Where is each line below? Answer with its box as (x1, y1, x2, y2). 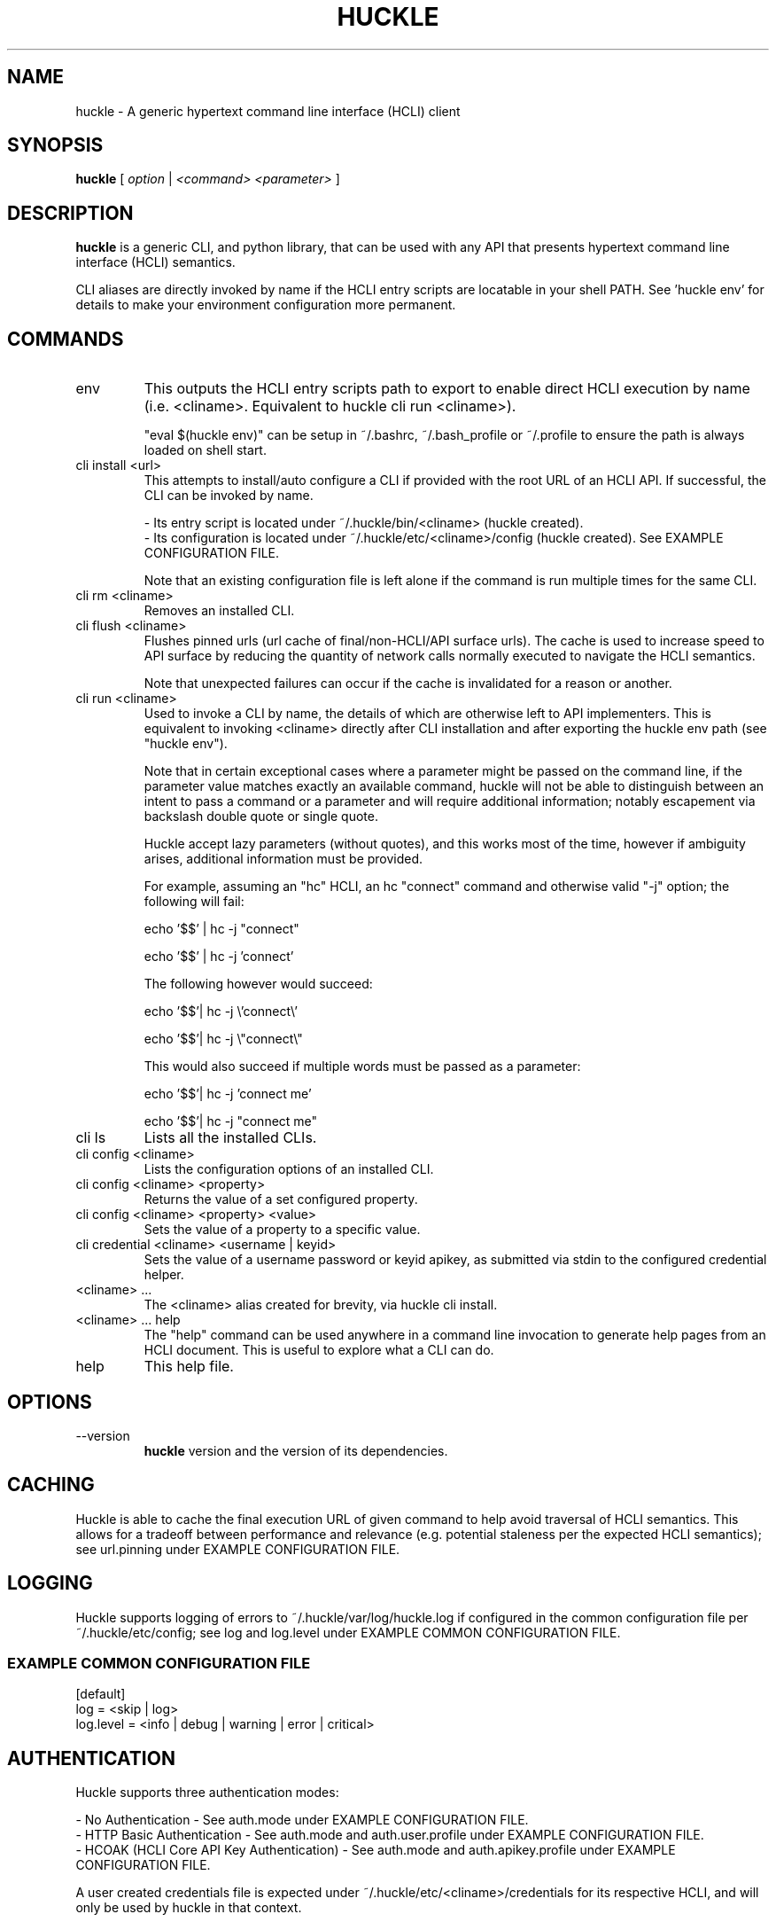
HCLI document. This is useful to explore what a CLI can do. (144, 1342, 494, 1358)
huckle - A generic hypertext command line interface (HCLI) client (75, 103, 461, 119)
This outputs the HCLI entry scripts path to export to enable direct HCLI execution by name (144, 379, 750, 398)
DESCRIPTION (7, 201, 134, 224)
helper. (144, 1267, 184, 1283)
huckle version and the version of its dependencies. (144, 1442, 448, 1458)
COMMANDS (7, 327, 124, 350)
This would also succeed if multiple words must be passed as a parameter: (144, 1059, 581, 1074)
